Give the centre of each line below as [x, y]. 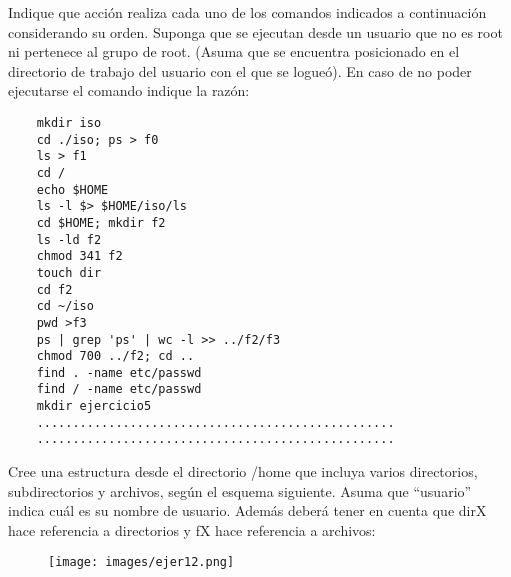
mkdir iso [69, 122]
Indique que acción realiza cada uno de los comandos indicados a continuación [247, 12]
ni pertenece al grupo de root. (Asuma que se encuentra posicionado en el [234, 51]
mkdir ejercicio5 [94, 406]
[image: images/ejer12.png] [141, 562]
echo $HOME [72, 189]
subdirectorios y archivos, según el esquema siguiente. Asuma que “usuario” [240, 490]
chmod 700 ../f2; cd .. [115, 356]
